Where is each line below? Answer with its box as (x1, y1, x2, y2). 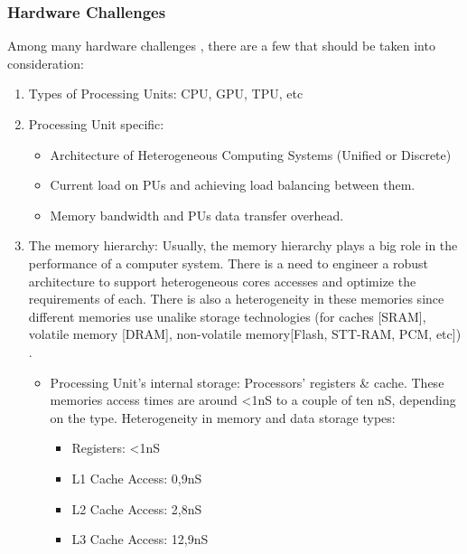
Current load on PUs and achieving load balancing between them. (50, 175, 416, 194)
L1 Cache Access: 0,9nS (71, 468, 202, 487)
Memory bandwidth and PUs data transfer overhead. (50, 205, 344, 224)
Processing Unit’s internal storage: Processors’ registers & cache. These (50, 372, 444, 391)
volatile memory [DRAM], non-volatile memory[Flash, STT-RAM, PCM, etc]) (28, 324, 462, 343)
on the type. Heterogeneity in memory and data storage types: (50, 408, 396, 427)
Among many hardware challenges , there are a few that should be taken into (7, 36, 435, 55)
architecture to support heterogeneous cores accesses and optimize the (28, 271, 416, 290)
